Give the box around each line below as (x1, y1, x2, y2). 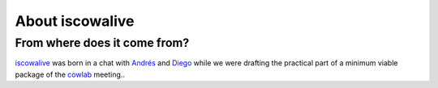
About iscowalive (15, 12, 135, 30)
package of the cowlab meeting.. (15, 69, 126, 79)
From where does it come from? (15, 36, 190, 50)
